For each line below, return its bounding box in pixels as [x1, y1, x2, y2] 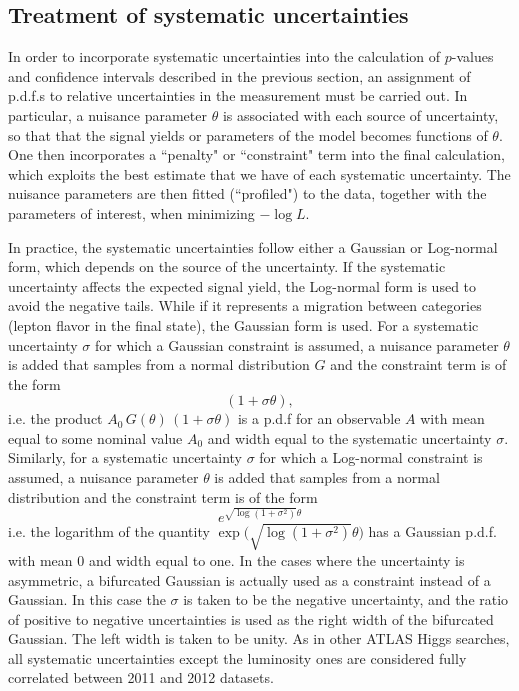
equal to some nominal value [8, 427, 183, 448]
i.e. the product [8, 408, 103, 429]
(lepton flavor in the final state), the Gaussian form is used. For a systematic [8, 314, 479, 335]
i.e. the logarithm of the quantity [8, 521, 210, 542]
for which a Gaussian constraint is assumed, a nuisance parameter [94, 334, 499, 355]
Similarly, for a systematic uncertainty [8, 447, 243, 468]
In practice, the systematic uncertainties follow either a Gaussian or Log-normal [8, 236, 498, 257]
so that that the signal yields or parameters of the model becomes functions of [8, 124, 488, 145]
